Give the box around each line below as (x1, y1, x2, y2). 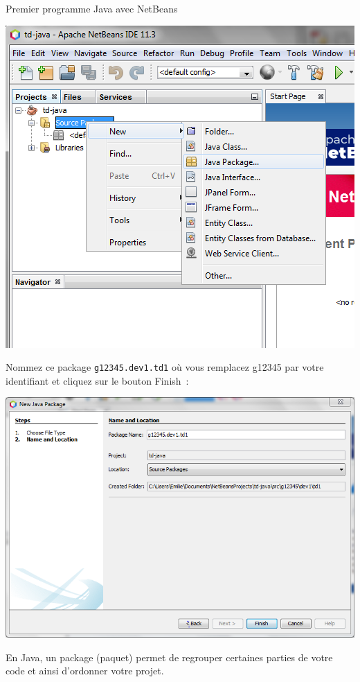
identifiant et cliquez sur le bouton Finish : (6, 373, 189, 387)
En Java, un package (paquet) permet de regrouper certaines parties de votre (6, 649, 333, 664)
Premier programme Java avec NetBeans (6, 1, 178, 15)
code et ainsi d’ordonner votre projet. (6, 663, 164, 678)
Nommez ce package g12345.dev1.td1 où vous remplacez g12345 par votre (6, 360, 324, 374)
